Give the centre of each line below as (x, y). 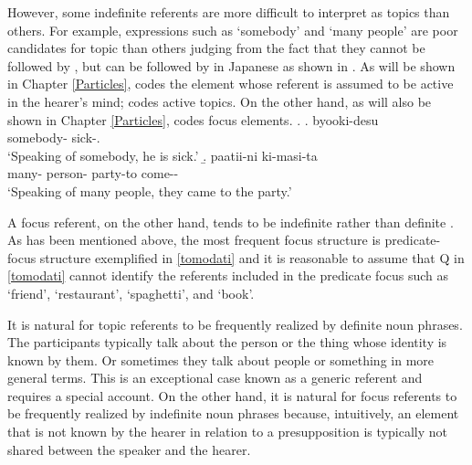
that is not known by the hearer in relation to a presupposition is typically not (227, 432)
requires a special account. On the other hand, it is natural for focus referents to (232, 395)
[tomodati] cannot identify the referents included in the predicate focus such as (228, 275)
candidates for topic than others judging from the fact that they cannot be (216, 48)
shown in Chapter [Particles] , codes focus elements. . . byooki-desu (193, 119)
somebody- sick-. (54, 137)
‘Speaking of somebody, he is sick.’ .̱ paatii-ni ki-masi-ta (163, 155)
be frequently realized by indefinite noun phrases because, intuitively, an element (233, 413)
